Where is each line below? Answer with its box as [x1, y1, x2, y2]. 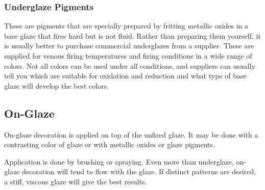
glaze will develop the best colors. [4, 80, 109, 91]
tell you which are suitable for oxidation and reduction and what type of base [4, 70, 247, 81]
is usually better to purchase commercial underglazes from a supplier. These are [4, 40, 254, 51]
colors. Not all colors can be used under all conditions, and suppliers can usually [4, 60, 255, 71]
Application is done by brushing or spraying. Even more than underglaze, [4, 156, 234, 167]
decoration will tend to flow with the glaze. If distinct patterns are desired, [21, 166, 256, 177]
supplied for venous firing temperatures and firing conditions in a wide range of [4, 50, 252, 61]
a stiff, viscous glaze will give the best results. [4, 176, 147, 186]
